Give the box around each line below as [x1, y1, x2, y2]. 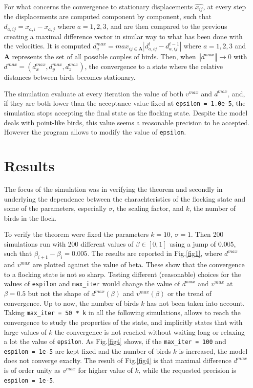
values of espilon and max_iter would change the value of [4, 278, 180, 289]
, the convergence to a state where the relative [84, 61, 223, 71]
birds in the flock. [4, 212, 57, 223]
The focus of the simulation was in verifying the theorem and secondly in [4, 183, 223, 194]
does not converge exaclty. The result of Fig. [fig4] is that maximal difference [4, 355, 232, 365]
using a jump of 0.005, [169, 238, 236, 249]
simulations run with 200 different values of [4, 238, 134, 249]
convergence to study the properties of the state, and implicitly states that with [4, 317, 243, 327]
